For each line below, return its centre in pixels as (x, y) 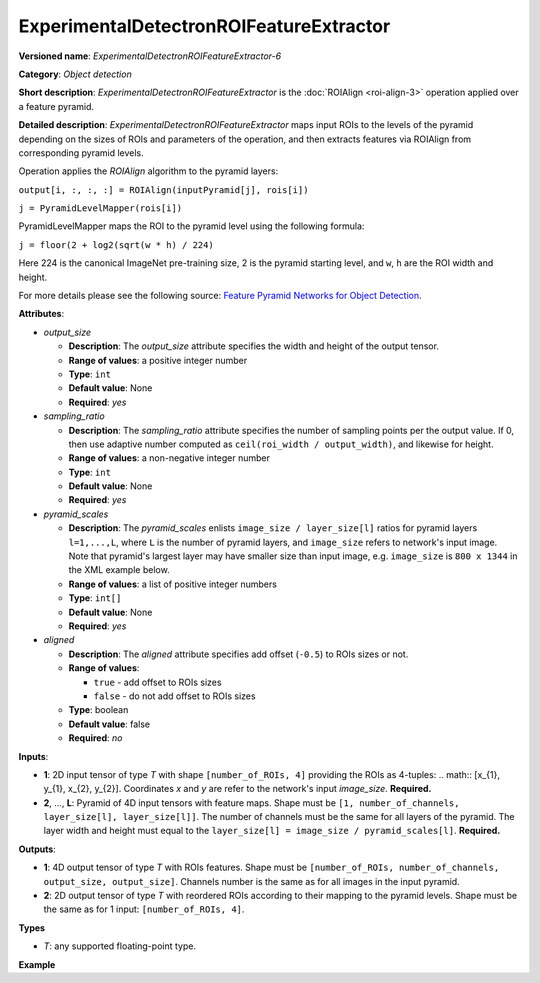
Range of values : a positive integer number (158, 360)
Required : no (95, 738)
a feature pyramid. (56, 106)
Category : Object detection (75, 74)
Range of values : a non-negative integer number (169, 458)
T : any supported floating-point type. (120, 946)
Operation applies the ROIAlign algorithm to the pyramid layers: (148, 171)
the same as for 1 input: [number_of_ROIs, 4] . (144, 909)
